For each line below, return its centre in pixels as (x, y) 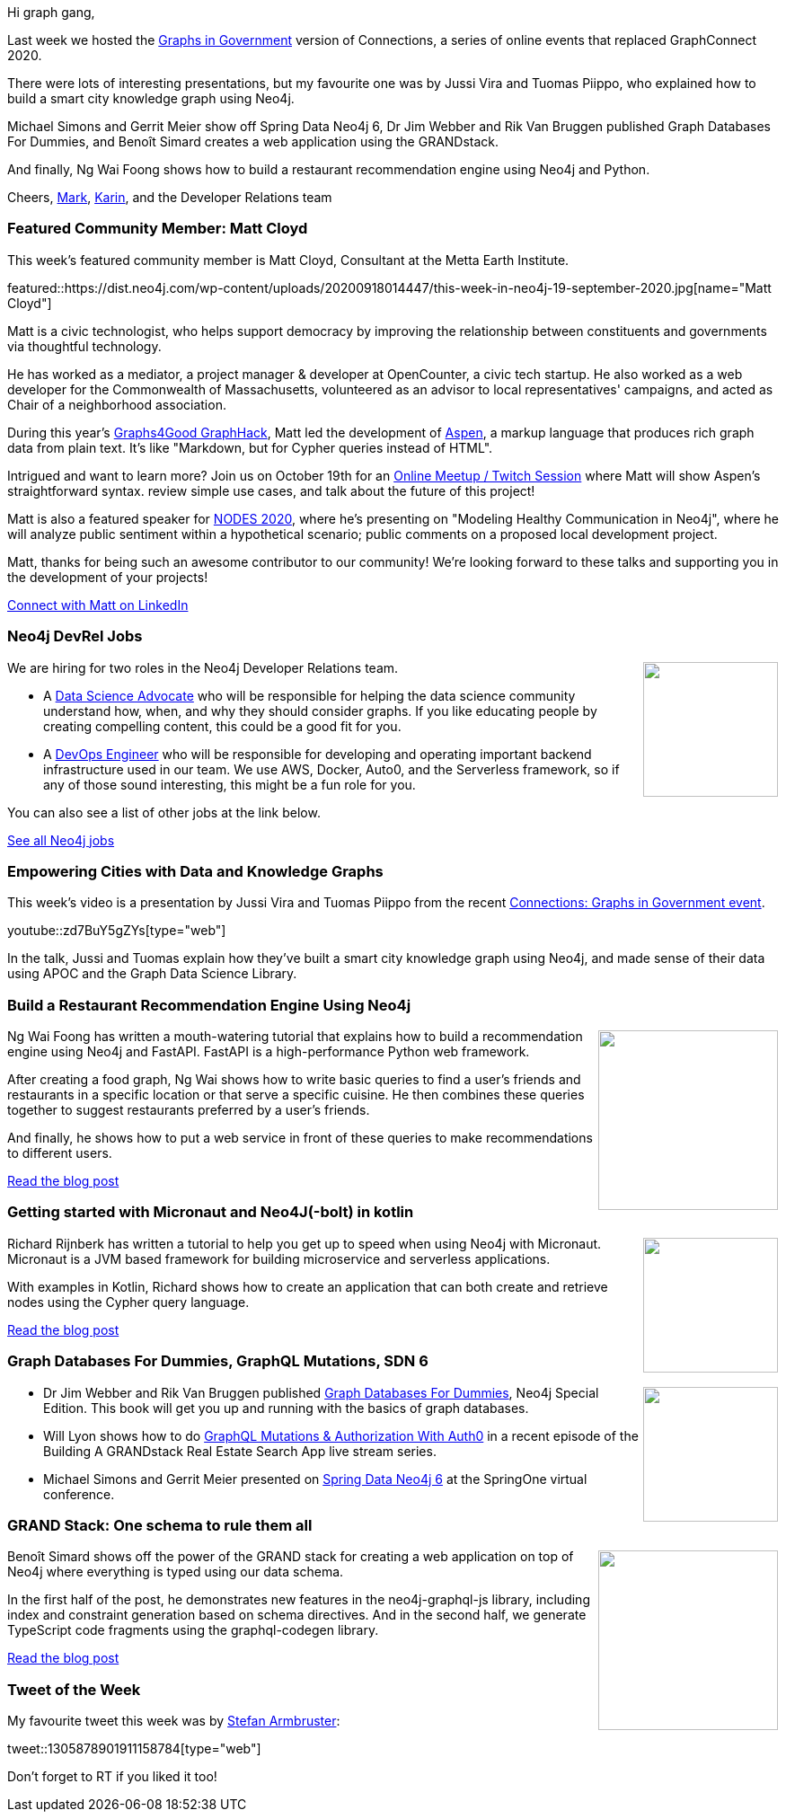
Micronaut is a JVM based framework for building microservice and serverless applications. (279, 1258)
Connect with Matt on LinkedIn (98, 605)
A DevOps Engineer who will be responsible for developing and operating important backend (318, 754)
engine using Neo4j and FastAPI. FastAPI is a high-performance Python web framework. (269, 1051)
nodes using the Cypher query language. (128, 1302)
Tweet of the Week (74, 1689)
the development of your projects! (108, 577)
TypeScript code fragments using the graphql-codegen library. (193, 1630)
